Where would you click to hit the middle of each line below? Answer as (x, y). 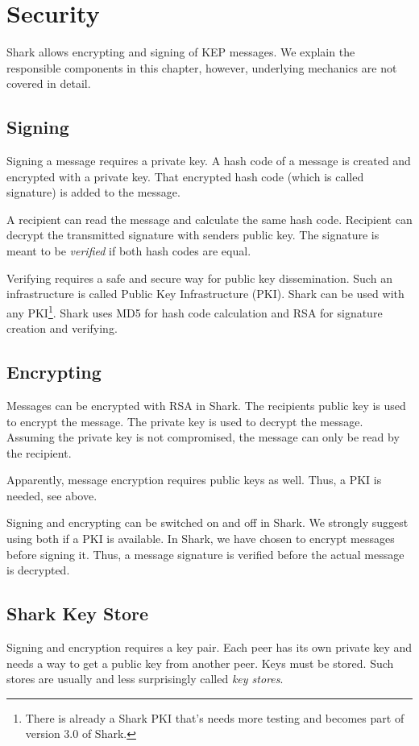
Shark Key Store (78, 613)
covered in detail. (49, 83)
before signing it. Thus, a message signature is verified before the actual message (205, 554)
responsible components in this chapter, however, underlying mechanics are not (202, 67)
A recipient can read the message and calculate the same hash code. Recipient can (209, 219)
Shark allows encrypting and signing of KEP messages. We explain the (181, 52)
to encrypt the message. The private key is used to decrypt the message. (185, 421)
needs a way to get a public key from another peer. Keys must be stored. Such (200, 663)
